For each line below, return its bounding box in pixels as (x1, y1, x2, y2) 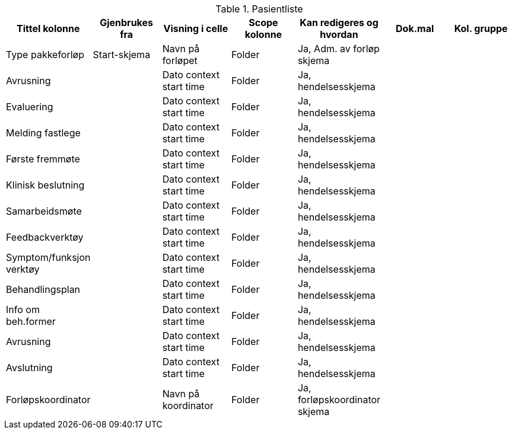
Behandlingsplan (6, 283, 81, 295)
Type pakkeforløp (6, 49, 84, 60)
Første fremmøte (6, 153, 80, 165)
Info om (6, 304, 40, 315)
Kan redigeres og (300, 17, 379, 28)
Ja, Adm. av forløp (297, 43, 380, 55)
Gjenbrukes (100, 17, 153, 28)
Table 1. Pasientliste (215, 3, 303, 15)
